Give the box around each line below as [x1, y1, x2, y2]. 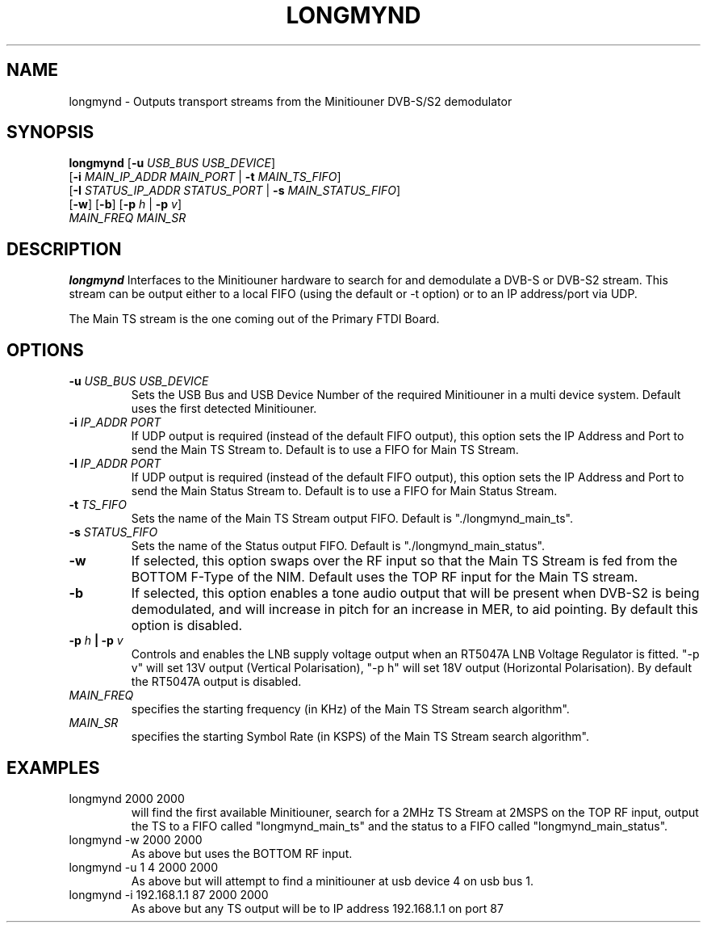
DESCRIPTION [6, 238, 122, 259]
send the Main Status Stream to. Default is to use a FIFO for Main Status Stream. [131, 484, 558, 498]
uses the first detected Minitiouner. [131, 401, 317, 416]
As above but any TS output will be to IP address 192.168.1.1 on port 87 [131, 901, 504, 915]
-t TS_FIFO [69, 498, 127, 512]
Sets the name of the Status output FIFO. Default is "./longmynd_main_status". [131, 539, 545, 553]
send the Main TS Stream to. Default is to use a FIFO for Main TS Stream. [131, 443, 519, 457]
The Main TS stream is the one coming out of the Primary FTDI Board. [69, 312, 440, 326]
